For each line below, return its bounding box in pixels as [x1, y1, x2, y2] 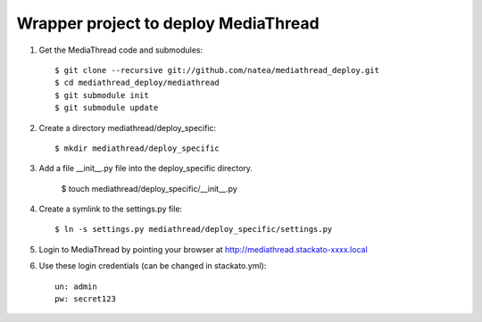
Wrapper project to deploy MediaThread [16, 13, 320, 33]
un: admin [54, 281, 97, 292]
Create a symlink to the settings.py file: [38, 203, 183, 214]
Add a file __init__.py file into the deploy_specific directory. [38, 163, 253, 174]
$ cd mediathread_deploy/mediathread [54, 78, 220, 88]
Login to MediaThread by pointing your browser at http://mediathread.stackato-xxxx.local [38, 244, 368, 254]
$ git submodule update [54, 103, 159, 113]
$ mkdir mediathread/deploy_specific [54, 143, 220, 153]
